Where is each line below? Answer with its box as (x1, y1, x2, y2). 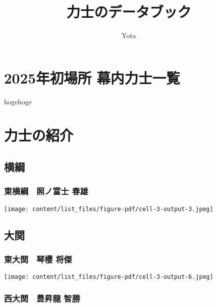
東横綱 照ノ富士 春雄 (4, 185, 88, 197)
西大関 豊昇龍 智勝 (4, 292, 80, 304)
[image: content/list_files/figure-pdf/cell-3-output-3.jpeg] (4, 205, 214, 213)
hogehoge (4, 96, 32, 106)
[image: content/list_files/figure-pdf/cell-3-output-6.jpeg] (4, 273, 214, 281)
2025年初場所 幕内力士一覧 (4, 67, 180, 88)
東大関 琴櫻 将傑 (4, 253, 72, 265)
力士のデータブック (66, 1, 191, 22)
